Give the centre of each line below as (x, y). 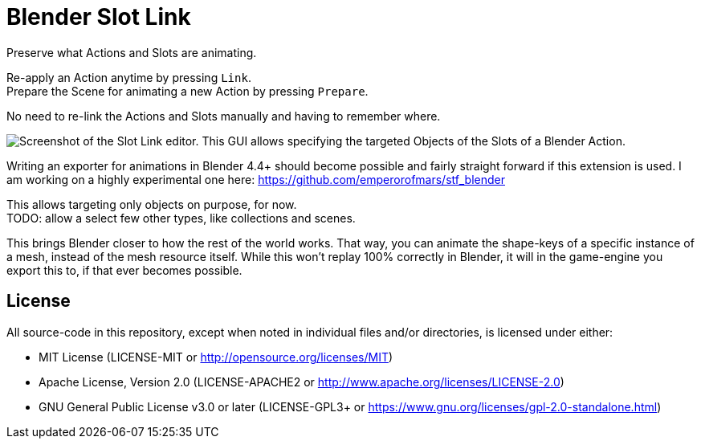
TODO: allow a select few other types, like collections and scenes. (181, 218)
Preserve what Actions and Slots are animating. (132, 52)
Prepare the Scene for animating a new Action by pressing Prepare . (187, 91)
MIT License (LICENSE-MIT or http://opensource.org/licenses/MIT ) (216, 357)
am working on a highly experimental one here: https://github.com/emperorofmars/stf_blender (256, 179)
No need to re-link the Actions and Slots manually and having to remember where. (224, 116)
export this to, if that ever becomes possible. (124, 270)
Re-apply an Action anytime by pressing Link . (129, 77)
